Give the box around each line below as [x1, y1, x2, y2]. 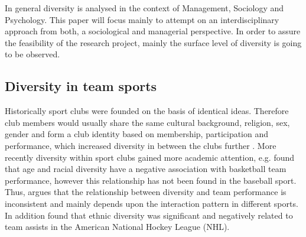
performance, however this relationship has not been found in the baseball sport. [5, 174, 297, 186]
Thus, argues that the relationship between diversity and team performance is [5, 186, 287, 198]
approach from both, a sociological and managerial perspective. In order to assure [5, 25, 301, 37]
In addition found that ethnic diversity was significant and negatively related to [5, 209, 293, 221]
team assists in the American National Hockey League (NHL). [5, 220, 230, 233]
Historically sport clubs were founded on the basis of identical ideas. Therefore [5, 105, 289, 117]
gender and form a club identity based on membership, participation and [5, 128, 269, 140]
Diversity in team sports [5, 77, 157, 95]
